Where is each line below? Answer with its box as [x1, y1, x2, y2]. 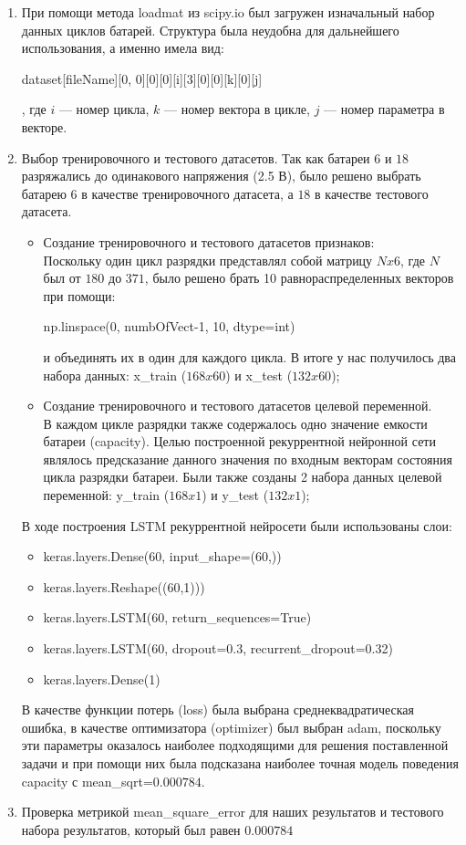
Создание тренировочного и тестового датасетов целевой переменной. [43, 396, 432, 415]
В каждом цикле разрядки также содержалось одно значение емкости [43, 413, 428, 433]
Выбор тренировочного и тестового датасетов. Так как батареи [21, 148, 370, 167]
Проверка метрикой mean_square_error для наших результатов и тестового [21, 802, 444, 821]
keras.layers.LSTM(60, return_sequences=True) [43, 608, 312, 627]
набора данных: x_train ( [43, 365, 187, 384]
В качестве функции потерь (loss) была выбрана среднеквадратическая [21, 700, 414, 719]
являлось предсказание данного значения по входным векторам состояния [43, 449, 452, 468]
